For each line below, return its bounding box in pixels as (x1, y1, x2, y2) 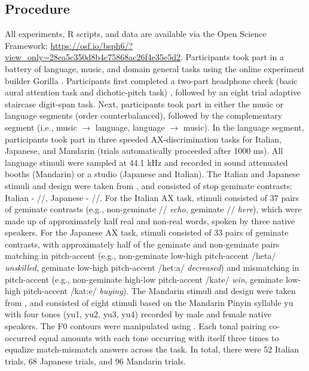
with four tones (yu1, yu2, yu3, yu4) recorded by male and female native (5, 308, 271, 320)
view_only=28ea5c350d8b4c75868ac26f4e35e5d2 (5, 51, 180, 63)
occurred (5, 331, 36, 344)
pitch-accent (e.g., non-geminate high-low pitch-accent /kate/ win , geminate (5, 273, 283, 285)
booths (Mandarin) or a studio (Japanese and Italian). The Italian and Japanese (5, 168, 300, 180)
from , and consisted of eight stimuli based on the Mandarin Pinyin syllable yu (5, 296, 293, 308)
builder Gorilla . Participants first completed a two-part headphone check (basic (5, 74, 298, 86)
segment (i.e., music (5, 120, 77, 133)
